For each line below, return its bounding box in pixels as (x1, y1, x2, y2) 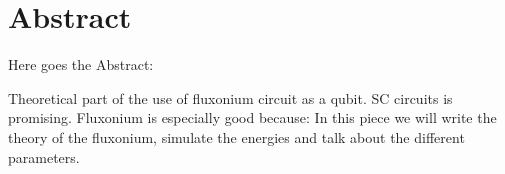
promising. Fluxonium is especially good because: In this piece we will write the (8, 107, 497, 128)
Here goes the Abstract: (8, 54, 154, 75)
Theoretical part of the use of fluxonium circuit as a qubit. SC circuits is (8, 87, 453, 108)
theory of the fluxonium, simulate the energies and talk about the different (8, 126, 465, 147)
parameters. (8, 146, 80, 167)
